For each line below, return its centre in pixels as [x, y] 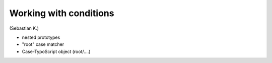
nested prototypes [41, 37]
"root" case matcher [43, 44]
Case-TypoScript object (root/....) [56, 51]
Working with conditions [62, 13]
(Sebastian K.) [24, 28]
